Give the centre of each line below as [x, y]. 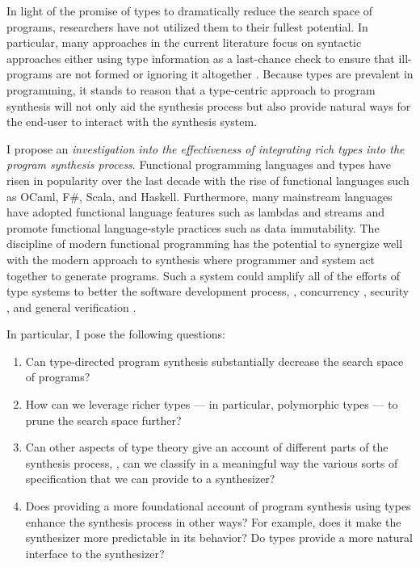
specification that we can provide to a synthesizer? [150, 479]
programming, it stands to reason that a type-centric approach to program [191, 89]
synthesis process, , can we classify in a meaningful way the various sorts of [212, 462]
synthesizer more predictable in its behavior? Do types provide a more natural [219, 538]
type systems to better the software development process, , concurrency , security [208, 291]
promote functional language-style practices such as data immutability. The [193, 227]
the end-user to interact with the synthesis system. [132, 122]
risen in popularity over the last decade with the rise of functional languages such [208, 180]
